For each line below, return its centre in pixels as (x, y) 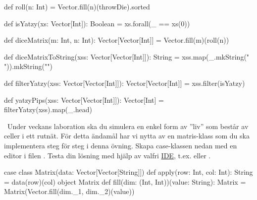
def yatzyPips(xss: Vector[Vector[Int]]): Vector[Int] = (84, 100)
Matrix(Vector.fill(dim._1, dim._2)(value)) (69, 191)
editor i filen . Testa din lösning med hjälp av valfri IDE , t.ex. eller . (107, 155)
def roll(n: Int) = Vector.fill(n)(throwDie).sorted (77, 6)
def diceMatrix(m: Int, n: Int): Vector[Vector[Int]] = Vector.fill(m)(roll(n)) (117, 40)
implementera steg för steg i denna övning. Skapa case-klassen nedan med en (121, 145)
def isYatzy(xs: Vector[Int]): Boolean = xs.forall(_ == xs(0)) (97, 23)
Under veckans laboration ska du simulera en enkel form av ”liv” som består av (128, 126)
